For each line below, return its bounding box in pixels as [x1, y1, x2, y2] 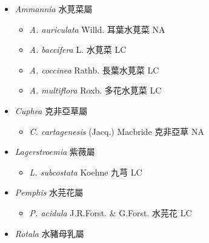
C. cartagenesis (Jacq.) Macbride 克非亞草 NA [29, 125, 204, 137]
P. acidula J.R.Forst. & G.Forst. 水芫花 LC [29, 206, 192, 219]
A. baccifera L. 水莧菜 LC [29, 43, 127, 56]
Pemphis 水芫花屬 [15, 186, 84, 199]
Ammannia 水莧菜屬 [15, 2, 93, 15]
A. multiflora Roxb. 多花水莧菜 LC [29, 84, 162, 97]
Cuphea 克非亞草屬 [15, 104, 88, 117]
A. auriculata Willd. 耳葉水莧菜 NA [29, 22, 165, 35]
